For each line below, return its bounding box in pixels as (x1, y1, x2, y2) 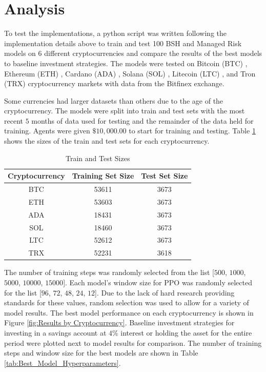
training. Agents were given (4, 125, 90, 136)
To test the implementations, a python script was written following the (4, 28, 227, 38)
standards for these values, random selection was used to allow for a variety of (4, 297, 249, 308)
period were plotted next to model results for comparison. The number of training (4, 337, 262, 348)
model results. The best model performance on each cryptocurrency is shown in (4, 307, 254, 318)
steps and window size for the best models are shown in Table (4, 347, 198, 358)
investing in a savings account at (4, 327, 107, 338)
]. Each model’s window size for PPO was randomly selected (63, 277, 252, 287)
